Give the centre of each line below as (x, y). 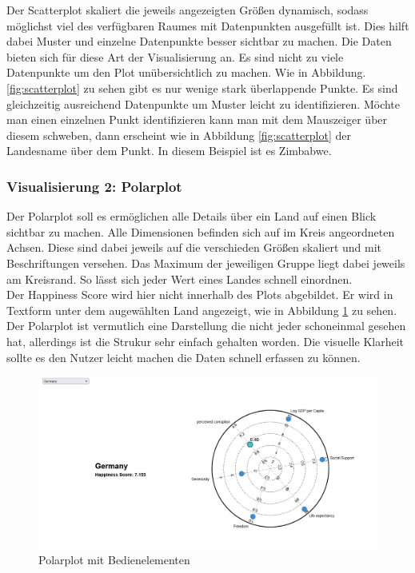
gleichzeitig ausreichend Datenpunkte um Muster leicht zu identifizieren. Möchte (204, 103)
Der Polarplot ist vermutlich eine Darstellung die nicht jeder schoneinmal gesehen (206, 326)
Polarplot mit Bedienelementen (114, 560)
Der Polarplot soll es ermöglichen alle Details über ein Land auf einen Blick (192, 216)
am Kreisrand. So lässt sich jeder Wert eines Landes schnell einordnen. (180, 279)
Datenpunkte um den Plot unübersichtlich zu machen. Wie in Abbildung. (186, 72)
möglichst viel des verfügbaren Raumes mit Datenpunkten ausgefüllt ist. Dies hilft (208, 25)
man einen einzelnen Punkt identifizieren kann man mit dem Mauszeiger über (197, 119)
